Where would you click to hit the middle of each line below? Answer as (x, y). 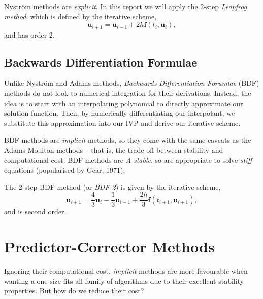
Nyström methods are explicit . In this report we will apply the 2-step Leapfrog (126, 6)
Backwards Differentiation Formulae (101, 62)
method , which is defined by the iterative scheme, (80, 16)
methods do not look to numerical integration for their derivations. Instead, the (128, 93)
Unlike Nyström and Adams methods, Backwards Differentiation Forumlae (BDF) (132, 83)
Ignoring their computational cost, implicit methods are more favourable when (126, 271)
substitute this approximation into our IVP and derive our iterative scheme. (122, 123)
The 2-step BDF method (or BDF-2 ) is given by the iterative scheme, (112, 187)
